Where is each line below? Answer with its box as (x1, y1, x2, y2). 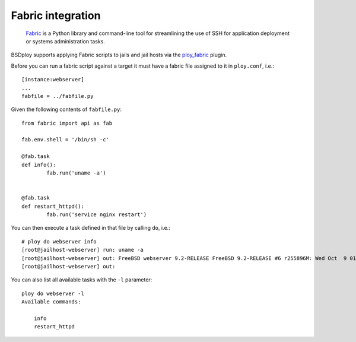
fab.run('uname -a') (46, 170, 106, 176)
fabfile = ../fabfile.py (21, 93, 94, 99)
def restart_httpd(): (21, 202, 84, 210)
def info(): (21, 161, 56, 168)
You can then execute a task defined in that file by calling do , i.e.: (11, 224, 170, 232)
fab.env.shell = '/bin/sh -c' (21, 137, 110, 143)
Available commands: (21, 299, 81, 305)
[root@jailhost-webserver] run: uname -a (21, 246, 144, 254)
